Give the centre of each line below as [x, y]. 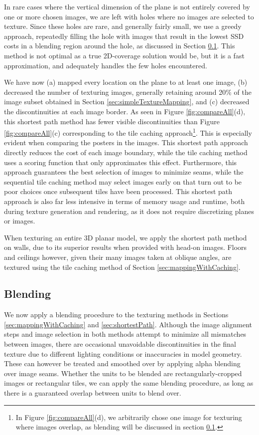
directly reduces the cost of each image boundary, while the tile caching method [126, 152]
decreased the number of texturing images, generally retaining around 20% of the [128, 92]
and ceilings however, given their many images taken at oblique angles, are [118, 257]
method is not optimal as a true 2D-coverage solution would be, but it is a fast [124, 55]
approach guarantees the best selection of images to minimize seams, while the [124, 172]
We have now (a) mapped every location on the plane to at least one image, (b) [126, 82]
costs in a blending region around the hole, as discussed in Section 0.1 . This [120, 46]
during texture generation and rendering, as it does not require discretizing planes [129, 211]
